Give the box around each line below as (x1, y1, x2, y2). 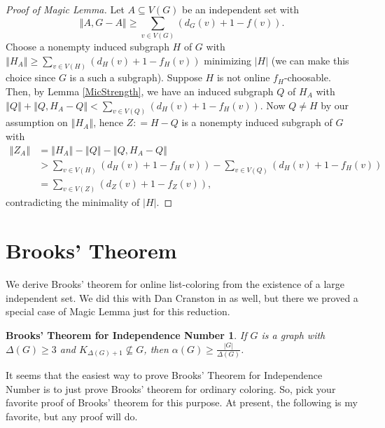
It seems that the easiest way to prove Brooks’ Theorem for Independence (6, 368, 323, 382)
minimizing (204, 53, 251, 67)
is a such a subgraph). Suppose (69, 70, 202, 85)
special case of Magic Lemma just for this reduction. (6, 304, 230, 319)
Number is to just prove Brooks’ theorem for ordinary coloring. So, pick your (6, 381, 336, 396)
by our (321, 97, 349, 112)
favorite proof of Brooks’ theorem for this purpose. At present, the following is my (6, 395, 358, 410)
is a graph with (261, 327, 325, 342)
